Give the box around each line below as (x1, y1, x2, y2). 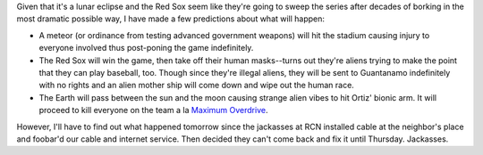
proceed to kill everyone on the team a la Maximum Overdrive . (38, 105, 268, 116)
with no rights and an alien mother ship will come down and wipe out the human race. (38, 80, 355, 91)
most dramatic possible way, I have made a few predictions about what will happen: (16, 13, 326, 24)
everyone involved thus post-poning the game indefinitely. (38, 43, 254, 53)
